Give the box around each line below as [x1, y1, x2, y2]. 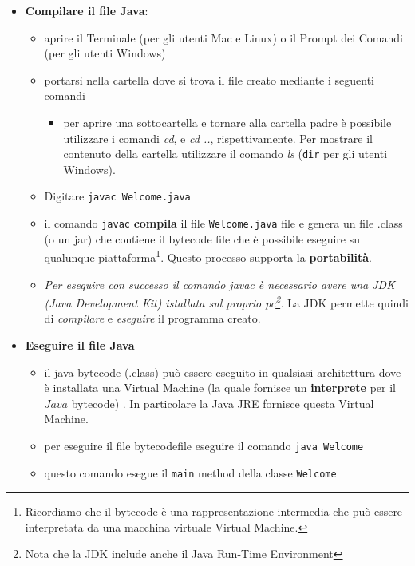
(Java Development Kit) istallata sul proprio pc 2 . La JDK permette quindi [44, 292, 409, 311]
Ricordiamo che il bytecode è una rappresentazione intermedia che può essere [25, 503, 403, 520]
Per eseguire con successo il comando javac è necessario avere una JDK [44, 275, 395, 292]
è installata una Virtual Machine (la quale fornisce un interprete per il [44, 379, 396, 396]
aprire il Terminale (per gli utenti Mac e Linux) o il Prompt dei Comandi [44, 29, 403, 46]
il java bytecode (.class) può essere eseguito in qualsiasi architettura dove [44, 363, 401, 380]
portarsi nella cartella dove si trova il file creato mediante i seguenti [44, 71, 374, 88]
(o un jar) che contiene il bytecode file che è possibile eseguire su [44, 230, 361, 247]
